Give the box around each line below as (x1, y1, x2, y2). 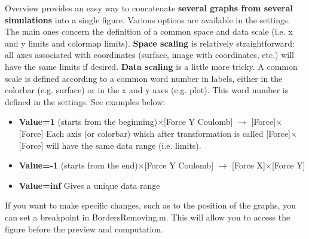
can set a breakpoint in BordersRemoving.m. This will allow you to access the (5, 210, 290, 223)
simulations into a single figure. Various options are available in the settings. (5, 13, 290, 26)
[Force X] (232, 159, 265, 171)
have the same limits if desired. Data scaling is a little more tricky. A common (5, 60, 298, 72)
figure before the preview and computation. (5, 222, 163, 235)
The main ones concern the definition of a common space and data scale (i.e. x (5, 25, 293, 38)
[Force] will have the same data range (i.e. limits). (19, 139, 201, 151)
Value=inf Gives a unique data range (19, 179, 160, 191)
